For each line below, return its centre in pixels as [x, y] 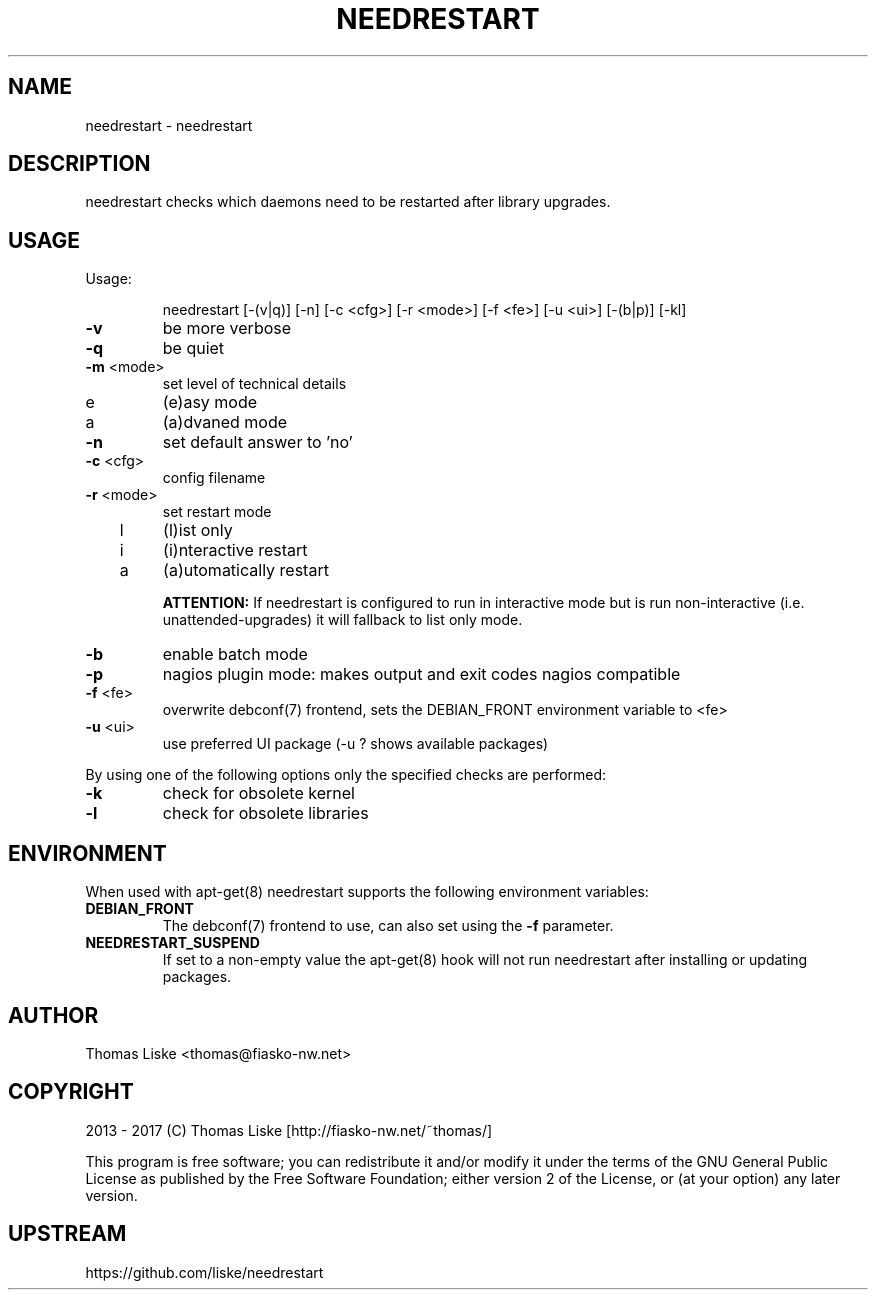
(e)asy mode [210, 402]
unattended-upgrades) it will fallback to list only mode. [342, 620]
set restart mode [217, 512]
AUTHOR [53, 1015]
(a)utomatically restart [246, 570]
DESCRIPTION [79, 164]
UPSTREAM [67, 1234]
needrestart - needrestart [169, 125]
